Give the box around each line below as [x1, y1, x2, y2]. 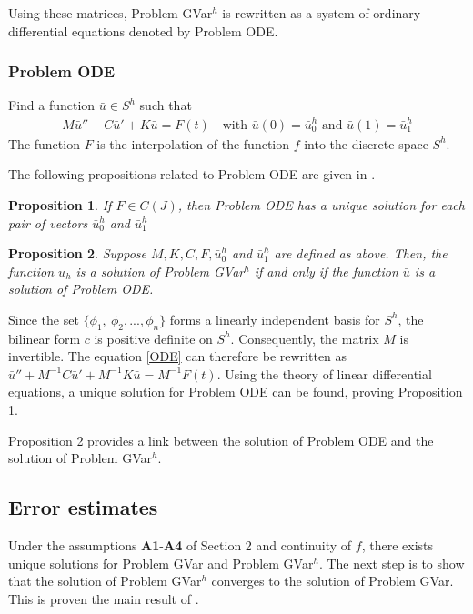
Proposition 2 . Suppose [8, 244, 146, 263]
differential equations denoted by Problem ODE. [8, 21, 278, 40]
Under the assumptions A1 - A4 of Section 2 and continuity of [8, 536, 352, 555]
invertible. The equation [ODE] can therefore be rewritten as [8, 347, 347, 366]
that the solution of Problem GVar [8, 571, 202, 590]
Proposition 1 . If [8, 195, 112, 214]
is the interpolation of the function [96, 134, 290, 153]
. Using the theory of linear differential [216, 364, 432, 383]
